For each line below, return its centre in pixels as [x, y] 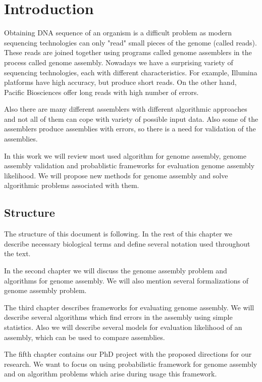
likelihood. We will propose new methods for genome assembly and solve [116, 175]
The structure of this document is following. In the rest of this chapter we [118, 234]
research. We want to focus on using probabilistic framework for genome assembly [131, 364]
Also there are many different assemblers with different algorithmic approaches [126, 109]
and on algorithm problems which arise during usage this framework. [111, 374]
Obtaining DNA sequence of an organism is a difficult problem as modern [118, 33]
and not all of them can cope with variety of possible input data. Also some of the [131, 118]
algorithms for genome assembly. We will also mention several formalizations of [126, 280]
